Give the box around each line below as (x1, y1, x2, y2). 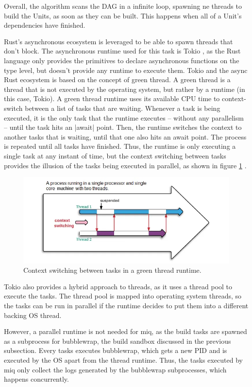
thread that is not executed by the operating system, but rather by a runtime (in (4, 84, 245, 94)
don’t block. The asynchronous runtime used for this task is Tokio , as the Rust (4, 46, 241, 56)
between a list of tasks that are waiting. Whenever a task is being (25, 103, 220, 113)
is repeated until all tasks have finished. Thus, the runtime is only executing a (4, 141, 236, 151)
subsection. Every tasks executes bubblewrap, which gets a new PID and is (4, 345, 227, 355)
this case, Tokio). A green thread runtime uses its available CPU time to (4, 93, 220, 104)
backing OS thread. (4, 310, 62, 320)
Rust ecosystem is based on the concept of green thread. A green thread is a (4, 74, 231, 85)
